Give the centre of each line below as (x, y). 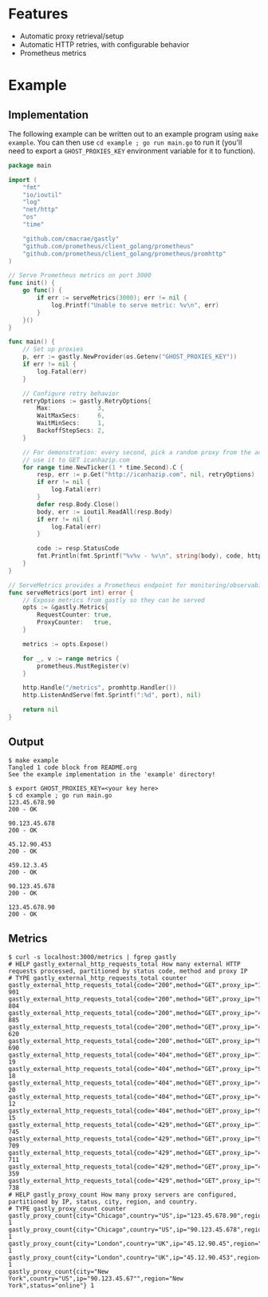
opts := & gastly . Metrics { (66, 608)
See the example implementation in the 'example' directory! (112, 774)
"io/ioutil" (42, 195)
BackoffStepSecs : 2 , (71, 431)
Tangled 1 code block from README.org (73, 767)
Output (26, 742)
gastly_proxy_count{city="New (59, 1271)
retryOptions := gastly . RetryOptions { (87, 401)
